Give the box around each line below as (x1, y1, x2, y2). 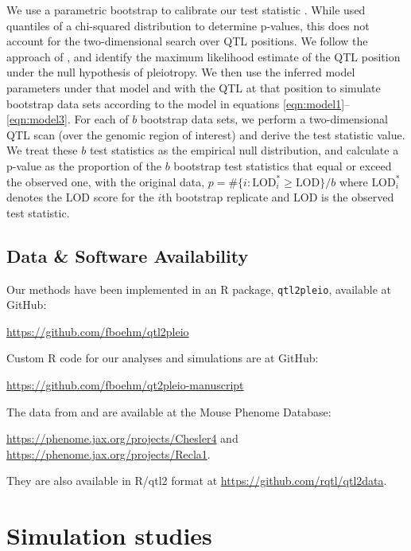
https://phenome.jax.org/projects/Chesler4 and (6, 430, 238, 447)
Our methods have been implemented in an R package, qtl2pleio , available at (6, 280, 391, 297)
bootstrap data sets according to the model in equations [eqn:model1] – (6, 95, 351, 111)
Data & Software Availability (6, 243, 249, 268)
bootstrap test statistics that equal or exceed (173, 157, 392, 174)
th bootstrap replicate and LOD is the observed (161, 189, 394, 205)
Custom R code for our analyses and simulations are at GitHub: (6, 350, 319, 366)
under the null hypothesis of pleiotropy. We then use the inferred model (6, 64, 355, 80)
